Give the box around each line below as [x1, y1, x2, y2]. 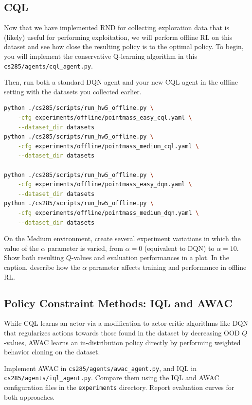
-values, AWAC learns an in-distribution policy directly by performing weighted [4, 337, 241, 347]
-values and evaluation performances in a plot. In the [71, 252, 229, 263]
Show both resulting [4, 252, 64, 263]
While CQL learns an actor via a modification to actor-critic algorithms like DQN [4, 318, 249, 328]
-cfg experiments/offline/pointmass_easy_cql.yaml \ [18, 114, 192, 122]
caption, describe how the [4, 262, 80, 272]
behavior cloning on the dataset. [4, 347, 100, 357]
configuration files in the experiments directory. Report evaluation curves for [4, 382, 234, 392]
